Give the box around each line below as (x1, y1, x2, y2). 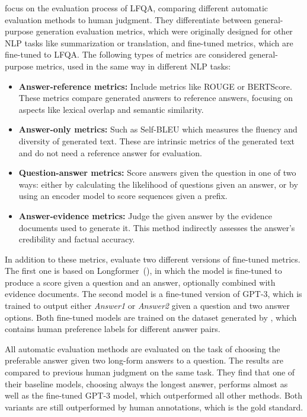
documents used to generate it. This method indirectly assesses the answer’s (18, 221, 295, 233)
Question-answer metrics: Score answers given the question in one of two (18, 166, 296, 179)
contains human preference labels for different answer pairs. (5, 323, 220, 335)
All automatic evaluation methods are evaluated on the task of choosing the (5, 342, 280, 355)
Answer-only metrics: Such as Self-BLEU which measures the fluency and (18, 123, 298, 135)
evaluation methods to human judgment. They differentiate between (5, 13, 252, 26)
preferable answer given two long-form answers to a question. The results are (5, 354, 284, 367)
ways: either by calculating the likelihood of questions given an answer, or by (18, 178, 298, 190)
